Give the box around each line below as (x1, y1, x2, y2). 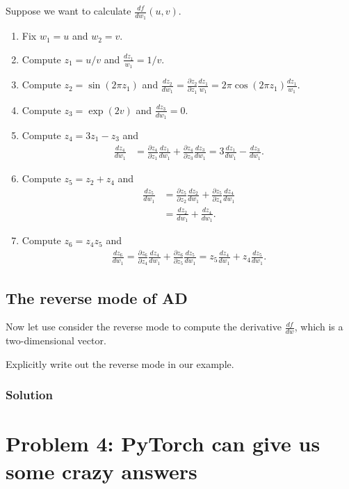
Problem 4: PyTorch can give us (6, 429, 320, 458)
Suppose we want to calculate (6, 3, 131, 17)
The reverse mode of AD (6, 287, 188, 308)
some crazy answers (6, 456, 197, 485)
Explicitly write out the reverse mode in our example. (6, 356, 234, 371)
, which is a (294, 319, 343, 334)
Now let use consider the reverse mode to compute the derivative (6, 319, 282, 334)
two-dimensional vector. (6, 333, 106, 348)
